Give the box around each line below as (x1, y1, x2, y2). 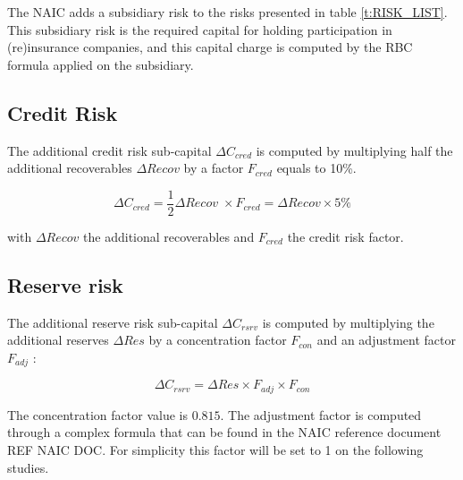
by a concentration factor (148, 330, 287, 349)
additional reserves (7, 330, 109, 349)
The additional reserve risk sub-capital (7, 313, 218, 331)
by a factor (183, 159, 244, 177)
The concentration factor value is (7, 405, 188, 424)
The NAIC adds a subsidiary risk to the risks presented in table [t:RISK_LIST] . (7, 3, 448, 21)
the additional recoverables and (83, 227, 255, 245)
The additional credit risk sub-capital (7, 141, 212, 159)
